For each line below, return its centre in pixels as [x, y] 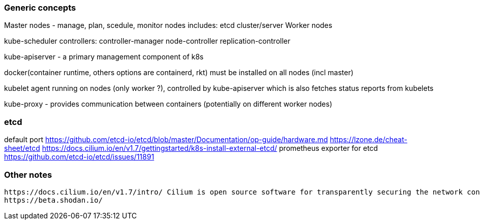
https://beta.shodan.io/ [53, 200]
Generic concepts [40, 8]
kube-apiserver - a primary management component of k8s [104, 57]
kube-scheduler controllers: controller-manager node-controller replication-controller [147, 41]
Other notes [28, 174]
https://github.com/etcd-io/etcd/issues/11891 [79, 157]
